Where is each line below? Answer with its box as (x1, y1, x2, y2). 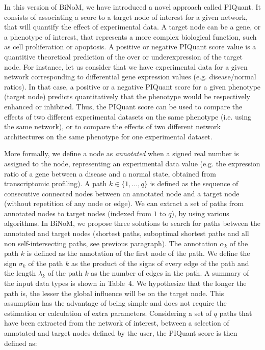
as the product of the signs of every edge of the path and (71, 257, 249, 268)
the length (4, 268, 36, 278)
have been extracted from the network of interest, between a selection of (4, 317, 229, 328)
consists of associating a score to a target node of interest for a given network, (4, 11, 248, 22)
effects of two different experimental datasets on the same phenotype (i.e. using (4, 111, 251, 122)
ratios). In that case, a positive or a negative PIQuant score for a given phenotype (4, 81, 261, 92)
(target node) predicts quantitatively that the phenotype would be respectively (4, 91, 250, 102)
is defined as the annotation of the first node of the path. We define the (26, 248, 250, 258)
